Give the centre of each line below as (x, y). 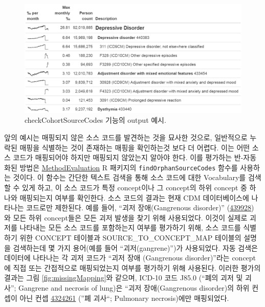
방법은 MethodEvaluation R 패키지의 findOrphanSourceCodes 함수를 (129, 167)
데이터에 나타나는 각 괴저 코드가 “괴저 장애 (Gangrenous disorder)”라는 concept (130, 258)
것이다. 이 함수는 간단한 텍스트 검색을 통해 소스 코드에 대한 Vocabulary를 (129, 177)
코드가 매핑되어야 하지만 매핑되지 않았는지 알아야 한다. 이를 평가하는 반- (128, 157)
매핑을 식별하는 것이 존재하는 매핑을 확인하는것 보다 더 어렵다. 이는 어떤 (135, 147)
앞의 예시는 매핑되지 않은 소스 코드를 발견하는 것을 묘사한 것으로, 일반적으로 (126, 137)
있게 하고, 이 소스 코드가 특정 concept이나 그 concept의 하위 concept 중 (135, 188)
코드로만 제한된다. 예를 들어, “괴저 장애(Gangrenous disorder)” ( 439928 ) (140, 207)
